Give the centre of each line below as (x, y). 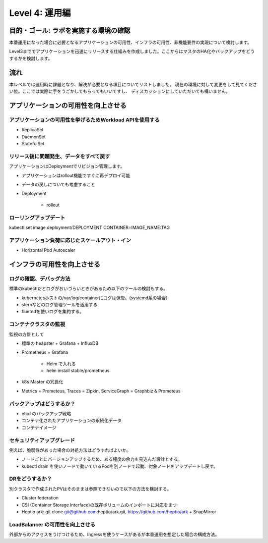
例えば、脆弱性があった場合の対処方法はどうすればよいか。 (70, 450)
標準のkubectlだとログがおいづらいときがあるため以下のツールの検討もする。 (89, 289)
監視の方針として (27, 334)
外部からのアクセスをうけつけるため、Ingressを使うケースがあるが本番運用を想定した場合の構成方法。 (114, 535)
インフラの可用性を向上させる (55, 264)
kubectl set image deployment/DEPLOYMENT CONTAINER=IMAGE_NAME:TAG (90, 227)
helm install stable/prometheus (78, 371)
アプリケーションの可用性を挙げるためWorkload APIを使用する (84, 120)
